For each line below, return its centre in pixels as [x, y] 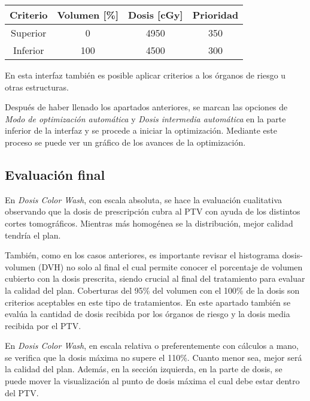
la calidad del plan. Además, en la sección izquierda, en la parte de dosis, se [144, 369]
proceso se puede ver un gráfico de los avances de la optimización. [125, 142]
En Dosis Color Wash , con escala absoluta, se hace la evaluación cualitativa [143, 199]
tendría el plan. [33, 235]
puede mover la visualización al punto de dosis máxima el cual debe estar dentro [152, 381]
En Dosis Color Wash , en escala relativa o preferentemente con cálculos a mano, [152, 346]
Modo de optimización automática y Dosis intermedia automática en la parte [145, 118]
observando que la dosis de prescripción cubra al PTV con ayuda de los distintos [153, 211]
